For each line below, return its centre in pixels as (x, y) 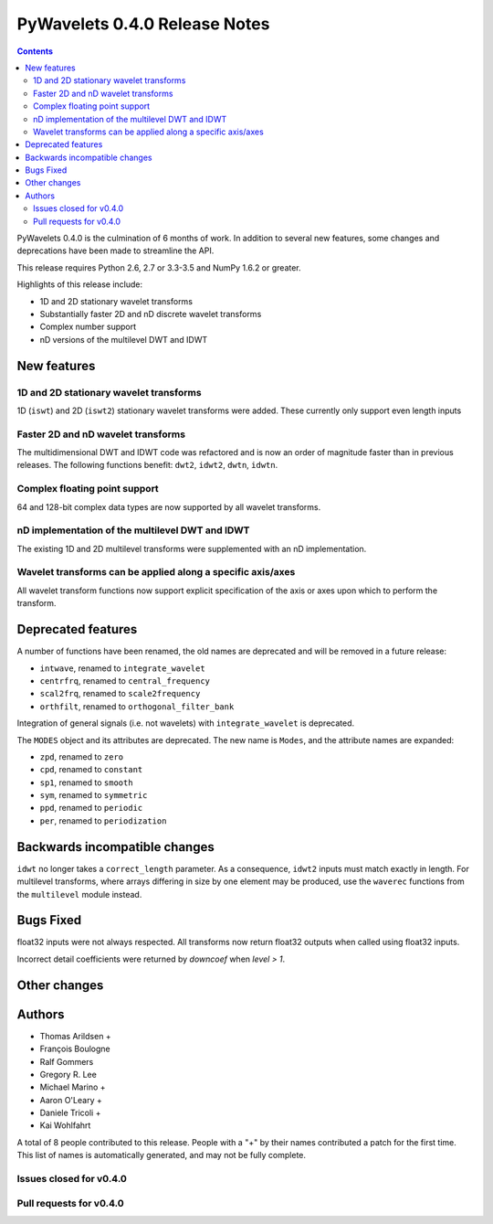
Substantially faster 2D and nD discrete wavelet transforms (151, 314)
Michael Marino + (73, 1087)
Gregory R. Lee (68, 1074)
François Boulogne (75, 1049)
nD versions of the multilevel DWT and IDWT (124, 339)
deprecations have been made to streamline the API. (115, 250)
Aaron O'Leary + (71, 1100)
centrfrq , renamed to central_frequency (125, 680)
